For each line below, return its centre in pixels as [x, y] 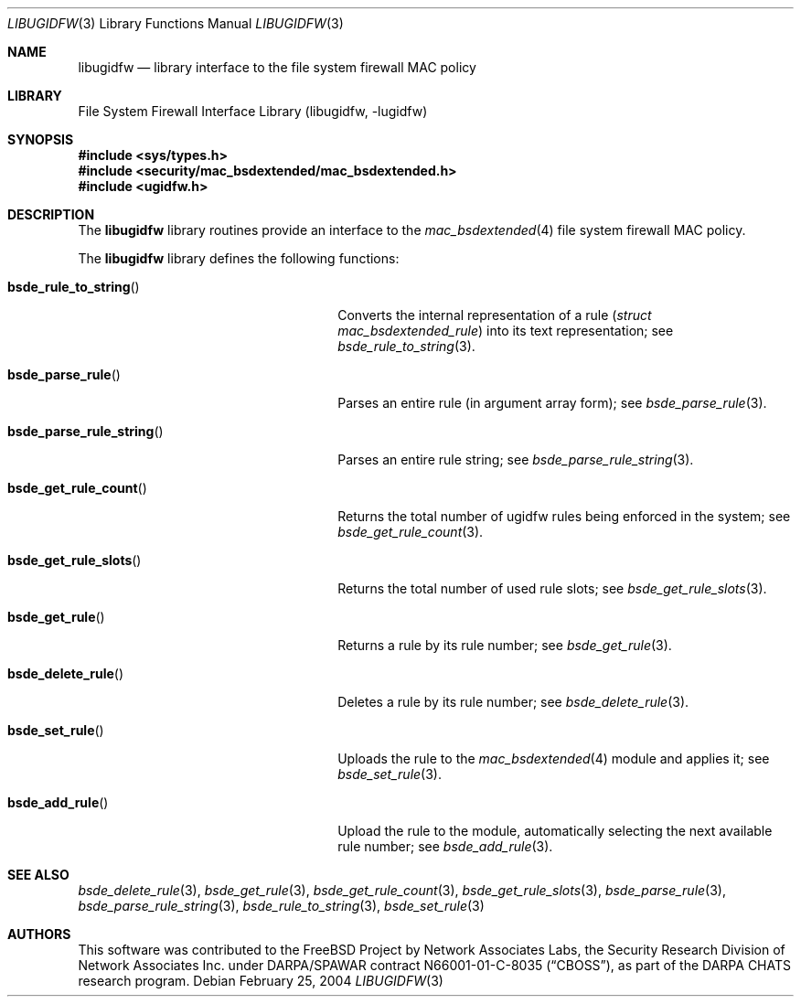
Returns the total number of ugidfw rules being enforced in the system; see [564, 516]
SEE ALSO [38, 875]
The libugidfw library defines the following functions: [239, 258]
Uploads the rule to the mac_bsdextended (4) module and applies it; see [554, 758]
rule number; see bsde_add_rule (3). [445, 846]
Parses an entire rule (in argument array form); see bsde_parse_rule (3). [552, 403]
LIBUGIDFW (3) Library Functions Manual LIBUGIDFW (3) [176, 23]
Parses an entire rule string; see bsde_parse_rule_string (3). [516, 459]
